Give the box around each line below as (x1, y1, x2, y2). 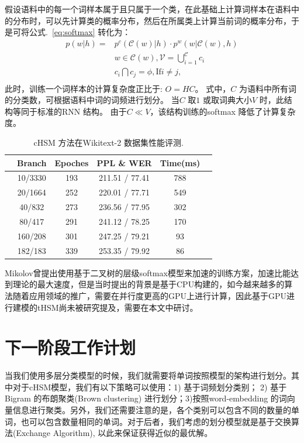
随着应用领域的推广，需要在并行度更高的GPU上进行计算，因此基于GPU (12, 289, 287, 301)
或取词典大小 (203, 94, 253, 106)
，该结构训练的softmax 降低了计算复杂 (150, 105, 296, 117)
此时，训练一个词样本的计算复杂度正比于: (5, 82, 163, 94)
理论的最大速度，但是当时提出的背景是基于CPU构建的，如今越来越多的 (12, 278, 285, 290)
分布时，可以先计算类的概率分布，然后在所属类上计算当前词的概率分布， (12, 14, 291, 26)
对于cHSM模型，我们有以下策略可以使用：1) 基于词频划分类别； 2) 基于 (12, 380, 287, 393)
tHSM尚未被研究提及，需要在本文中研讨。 (37, 301, 198, 313)
